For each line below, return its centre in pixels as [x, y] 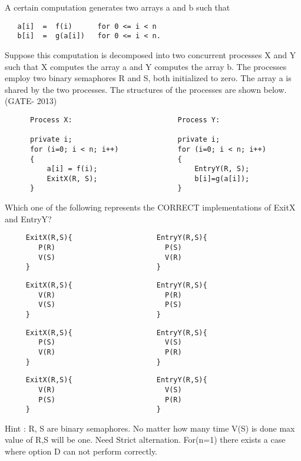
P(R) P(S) [110, 247]
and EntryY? [28, 218]
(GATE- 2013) [31, 101]
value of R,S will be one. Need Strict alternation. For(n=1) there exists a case [145, 440]
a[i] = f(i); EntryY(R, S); [148, 169]
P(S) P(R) [110, 400]
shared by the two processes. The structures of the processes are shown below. [146, 89]
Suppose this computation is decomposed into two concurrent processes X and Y [150, 54]
